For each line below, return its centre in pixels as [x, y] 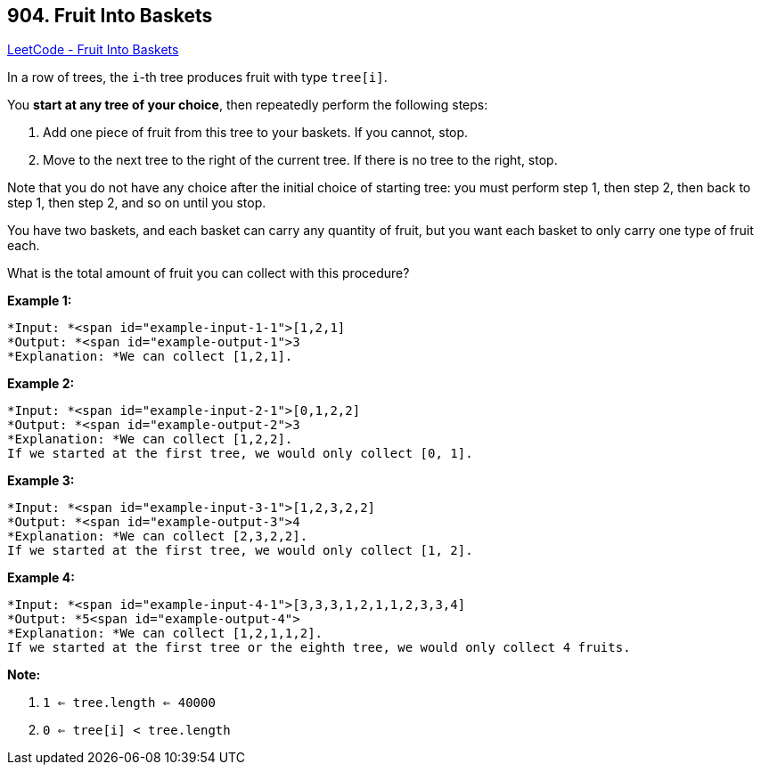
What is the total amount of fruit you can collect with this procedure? [209, 273]
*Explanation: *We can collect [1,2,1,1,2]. [165, 634]
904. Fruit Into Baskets [110, 16]
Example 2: [41, 384]
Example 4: [41, 578]
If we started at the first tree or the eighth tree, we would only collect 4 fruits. [319, 648]
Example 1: [40, 301]
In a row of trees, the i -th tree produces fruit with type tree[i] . [197, 77]
